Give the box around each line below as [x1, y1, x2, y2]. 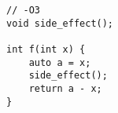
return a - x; [28, 82, 102, 94]
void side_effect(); [6, 17, 114, 29]
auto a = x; [28, 56, 91, 68]
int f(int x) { [6, 43, 86, 55]
